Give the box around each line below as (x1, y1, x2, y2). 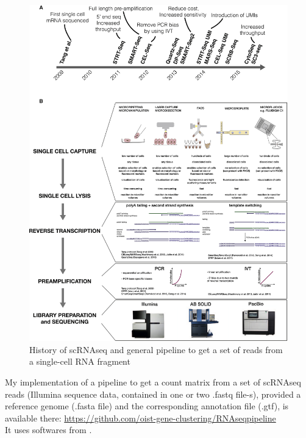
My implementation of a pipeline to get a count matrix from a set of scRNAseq (5, 376, 301, 389)
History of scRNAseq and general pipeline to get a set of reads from (29, 343, 283, 356)
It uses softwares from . (5, 423, 92, 436)
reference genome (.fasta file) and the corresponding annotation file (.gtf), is (5, 400, 289, 412)
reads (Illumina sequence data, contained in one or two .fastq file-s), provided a (5, 387, 301, 400)
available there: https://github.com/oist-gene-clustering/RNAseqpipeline (5, 411, 276, 424)
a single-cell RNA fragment (29, 355, 130, 368)
